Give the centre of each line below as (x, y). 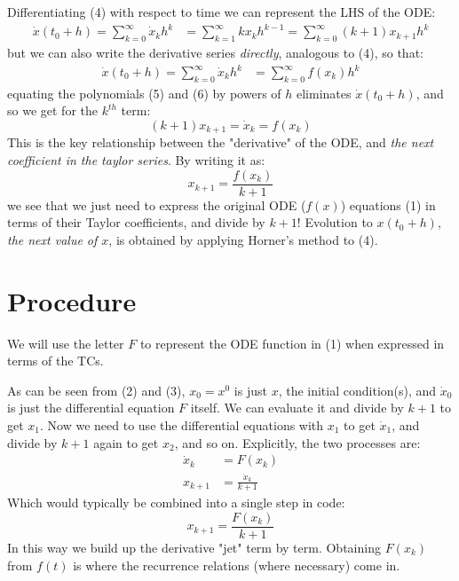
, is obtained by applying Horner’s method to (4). (243, 239)
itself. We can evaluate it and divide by (297, 408)
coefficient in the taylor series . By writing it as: (136, 160)
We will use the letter (66, 343)
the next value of (52, 239)
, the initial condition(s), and (357, 390)
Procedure (72, 300)
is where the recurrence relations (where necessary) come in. (237, 565)
